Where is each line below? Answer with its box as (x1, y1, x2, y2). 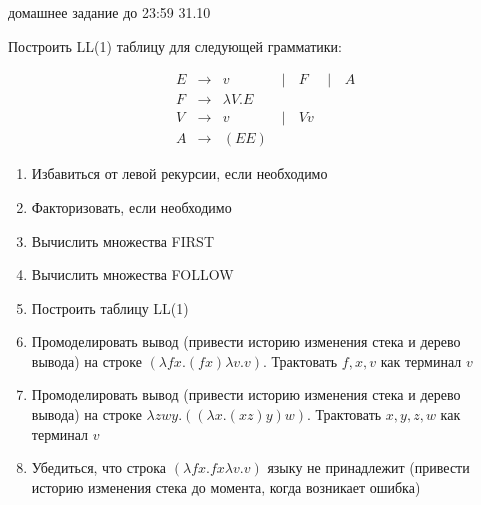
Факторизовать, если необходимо (31, 196, 232, 217)
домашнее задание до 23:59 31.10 (8, 2, 211, 22)
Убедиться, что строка (31, 457, 167, 478)
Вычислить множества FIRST (31, 230, 215, 251)
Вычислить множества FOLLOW (31, 264, 234, 285)
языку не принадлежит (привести (267, 457, 470, 478)
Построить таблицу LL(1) (31, 297, 189, 318)
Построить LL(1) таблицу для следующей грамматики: (8, 35, 342, 56)
